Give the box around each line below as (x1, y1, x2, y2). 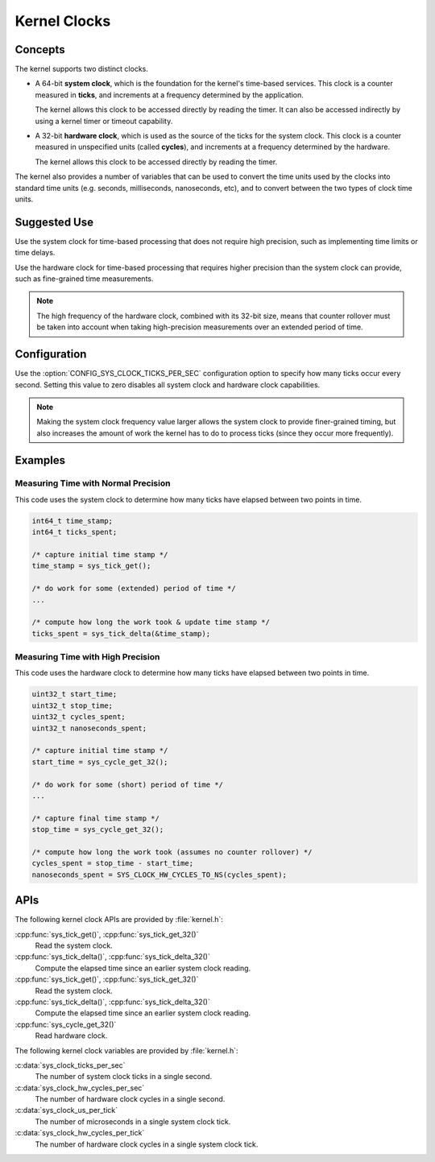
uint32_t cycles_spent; (31, 713, 126, 722)
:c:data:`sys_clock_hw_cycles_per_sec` (14, 1083, 145, 1093)
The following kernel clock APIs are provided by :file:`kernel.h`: (14, 915, 223, 924)
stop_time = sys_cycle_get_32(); (31, 825, 164, 834)
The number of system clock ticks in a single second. (35, 1072, 213, 1081)
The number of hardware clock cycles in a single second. (35, 1094, 226, 1104)
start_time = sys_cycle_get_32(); (31, 757, 168, 767)
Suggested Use (14, 215, 94, 229)
